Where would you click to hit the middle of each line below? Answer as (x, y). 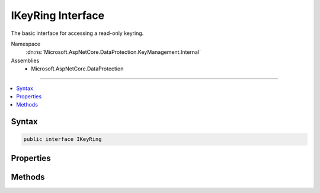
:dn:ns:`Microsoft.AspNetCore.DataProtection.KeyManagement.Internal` (113, 52)
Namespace (26, 44)
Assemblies (25, 60)
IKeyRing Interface (58, 15)
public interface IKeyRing (63, 139)
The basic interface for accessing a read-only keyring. (77, 33)
